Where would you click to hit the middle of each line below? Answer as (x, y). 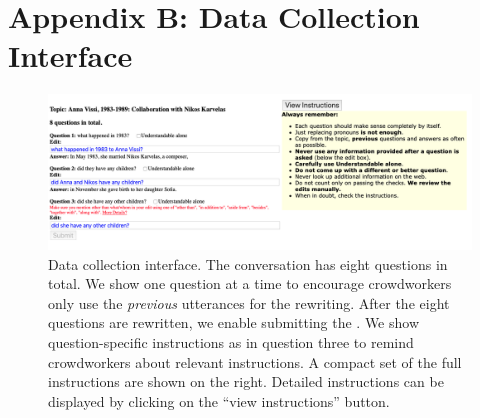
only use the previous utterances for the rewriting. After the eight (249, 302)
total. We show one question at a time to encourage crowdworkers (250, 283)
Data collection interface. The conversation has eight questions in (248, 263)
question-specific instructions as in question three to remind (231, 341)
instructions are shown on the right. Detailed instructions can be (246, 381)
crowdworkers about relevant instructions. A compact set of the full (255, 361)
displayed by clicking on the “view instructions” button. (219, 400)
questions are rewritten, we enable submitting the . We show (234, 322)
